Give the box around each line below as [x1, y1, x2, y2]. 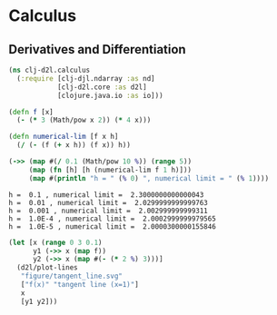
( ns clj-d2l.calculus [8, 65, 91, 74]
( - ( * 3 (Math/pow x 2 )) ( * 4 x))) [16, 115, 152, 125]
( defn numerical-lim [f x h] [8, 133, 119, 142]
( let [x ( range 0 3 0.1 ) [8, 238, 103, 247]
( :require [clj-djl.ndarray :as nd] [16, 74, 155, 83]
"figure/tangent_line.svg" [20, 271, 124, 281]
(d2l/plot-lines [16, 263, 78, 272]
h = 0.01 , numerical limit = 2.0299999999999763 [8, 198, 208, 207]
